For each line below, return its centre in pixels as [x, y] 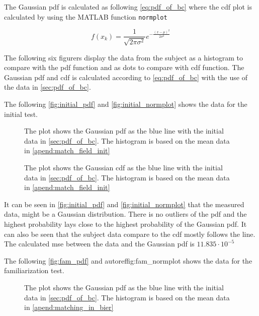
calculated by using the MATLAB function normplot [86, 16]
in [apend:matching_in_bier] [69, 307]
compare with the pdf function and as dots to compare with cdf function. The [124, 67]
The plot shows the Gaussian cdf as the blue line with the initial [123, 168]
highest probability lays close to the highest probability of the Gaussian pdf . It [125, 224]
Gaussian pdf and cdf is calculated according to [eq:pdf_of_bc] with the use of [126, 77]
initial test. [21, 114]
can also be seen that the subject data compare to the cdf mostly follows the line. [130, 234]
